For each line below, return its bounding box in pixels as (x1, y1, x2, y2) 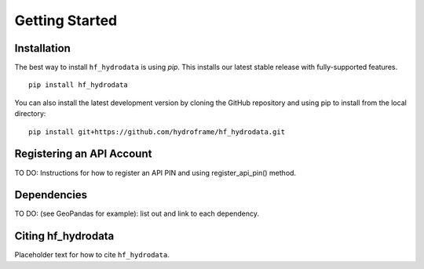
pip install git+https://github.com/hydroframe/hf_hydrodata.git (28, 127, 286, 136)
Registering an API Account (14, 147, 152, 161)
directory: (14, 109, 46, 118)
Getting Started (14, 12, 118, 29)
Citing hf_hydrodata (14, 230, 115, 243)
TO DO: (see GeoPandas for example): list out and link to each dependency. (14, 209, 259, 219)
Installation (14, 42, 71, 55)
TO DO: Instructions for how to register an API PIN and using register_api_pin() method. (14, 168, 297, 177)
